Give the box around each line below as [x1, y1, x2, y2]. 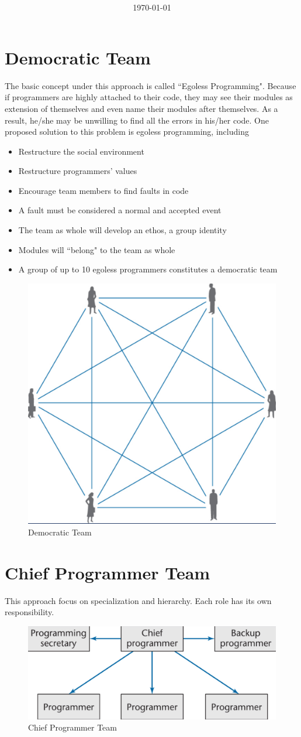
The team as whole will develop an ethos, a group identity [18, 224, 227, 236]
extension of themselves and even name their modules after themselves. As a [5, 102, 278, 114]
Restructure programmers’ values [18, 165, 137, 177]
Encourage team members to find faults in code [18, 184, 189, 196]
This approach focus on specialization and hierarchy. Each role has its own [5, 594, 272, 606]
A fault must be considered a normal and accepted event [18, 204, 222, 216]
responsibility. [5, 606, 54, 618]
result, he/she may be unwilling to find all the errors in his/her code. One [5, 114, 269, 126]
